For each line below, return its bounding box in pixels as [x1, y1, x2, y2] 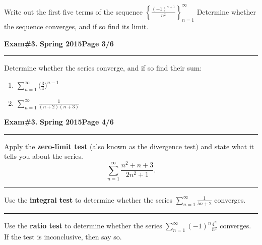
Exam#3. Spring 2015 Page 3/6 [4, 38, 114, 48]
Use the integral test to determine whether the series [4, 194, 173, 205]
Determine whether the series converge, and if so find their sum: [4, 63, 202, 73]
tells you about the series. [4, 151, 83, 161]
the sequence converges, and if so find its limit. [4, 21, 149, 32]
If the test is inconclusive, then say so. [4, 231, 122, 241]
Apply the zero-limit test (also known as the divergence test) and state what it [4, 141, 254, 151]
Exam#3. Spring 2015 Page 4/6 [4, 116, 114, 127]
